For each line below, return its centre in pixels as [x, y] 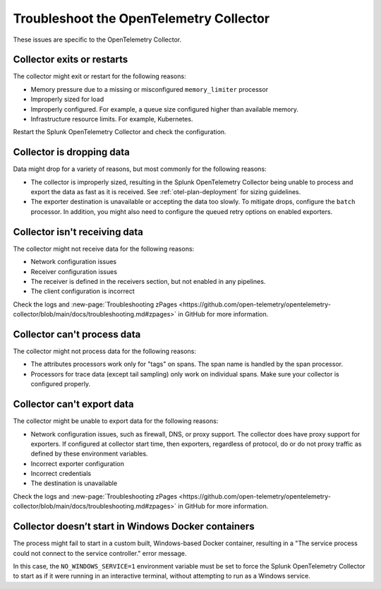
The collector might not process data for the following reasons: [105, 351]
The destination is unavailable [74, 483]
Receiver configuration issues [74, 271]
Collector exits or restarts [71, 60]
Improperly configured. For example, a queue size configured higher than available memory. [165, 109]
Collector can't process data [77, 334]
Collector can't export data [73, 404]
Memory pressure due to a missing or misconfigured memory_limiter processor [149, 89]
